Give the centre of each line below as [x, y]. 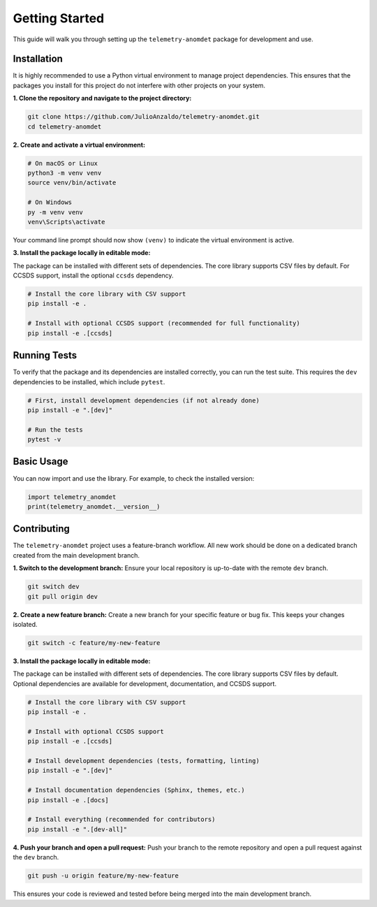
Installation [38, 59]
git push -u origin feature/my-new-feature [103, 876]
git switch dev [53, 587]
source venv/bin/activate [72, 183]
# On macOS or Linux [62, 163]
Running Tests [45, 355]
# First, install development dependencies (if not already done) [143, 400]
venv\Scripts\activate [66, 222]
